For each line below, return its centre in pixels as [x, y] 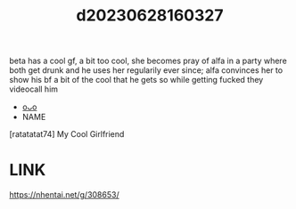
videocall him [34, 89]
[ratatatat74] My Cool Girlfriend [67, 134]
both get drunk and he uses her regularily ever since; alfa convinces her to [146, 70]
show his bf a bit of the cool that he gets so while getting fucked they [136, 80]
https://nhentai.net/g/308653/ [64, 195]
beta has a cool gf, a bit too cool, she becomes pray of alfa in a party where [148, 61]
